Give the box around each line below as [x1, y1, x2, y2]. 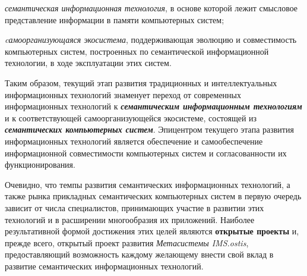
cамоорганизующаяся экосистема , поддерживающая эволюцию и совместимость [5, 33, 297, 46]
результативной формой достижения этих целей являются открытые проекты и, [5, 225, 299, 237]
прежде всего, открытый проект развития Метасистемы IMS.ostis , [5, 236, 249, 249]
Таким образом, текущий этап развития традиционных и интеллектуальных [5, 76, 277, 89]
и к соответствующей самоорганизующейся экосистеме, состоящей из [5, 111, 257, 124]
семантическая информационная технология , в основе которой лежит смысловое [5, 2, 298, 14]
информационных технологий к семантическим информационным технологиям [5, 100, 302, 112]
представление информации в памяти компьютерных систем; [5, 13, 224, 26]
